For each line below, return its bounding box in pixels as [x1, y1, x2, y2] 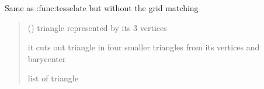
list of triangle [27, 72, 78, 84]
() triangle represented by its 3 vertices [27, 21, 167, 33]
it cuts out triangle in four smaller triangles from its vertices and [27, 41, 260, 53]
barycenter [27, 52, 66, 64]
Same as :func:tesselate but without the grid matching [5, 2, 199, 13]
